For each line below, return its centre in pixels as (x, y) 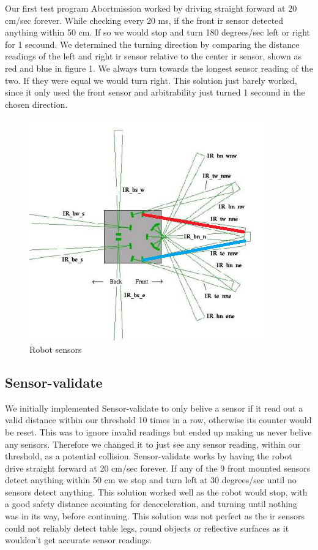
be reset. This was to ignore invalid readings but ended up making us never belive (158, 431)
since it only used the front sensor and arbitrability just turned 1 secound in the (155, 92)
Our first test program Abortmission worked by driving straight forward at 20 (151, 8)
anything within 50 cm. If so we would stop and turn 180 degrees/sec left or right (157, 32)
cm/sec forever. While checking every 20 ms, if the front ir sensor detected (144, 20)
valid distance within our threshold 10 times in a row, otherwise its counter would (158, 420)
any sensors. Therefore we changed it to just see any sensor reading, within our (153, 444)
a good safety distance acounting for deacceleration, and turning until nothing (151, 504)
